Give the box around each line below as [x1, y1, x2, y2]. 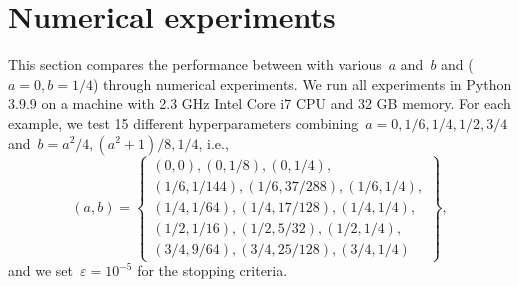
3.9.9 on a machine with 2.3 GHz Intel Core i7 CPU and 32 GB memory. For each [8, 93, 511, 114]
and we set [8, 260, 74, 281]
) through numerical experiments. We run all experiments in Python [92, 73, 512, 94]
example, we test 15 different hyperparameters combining [8, 112, 359, 133]
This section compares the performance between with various [8, 54, 382, 75]
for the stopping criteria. [137, 260, 288, 281]
